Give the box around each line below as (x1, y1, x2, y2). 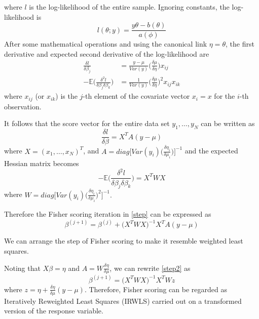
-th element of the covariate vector (83, 91, 190, 101)
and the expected (184, 145, 238, 156)
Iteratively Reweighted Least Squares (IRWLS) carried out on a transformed (4, 295, 242, 306)
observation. (4, 101, 42, 111)
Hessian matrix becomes (4, 158, 79, 169)
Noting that (4, 262, 41, 273)
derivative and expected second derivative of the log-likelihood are (4, 48, 209, 59)
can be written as (201, 118, 255, 129)
